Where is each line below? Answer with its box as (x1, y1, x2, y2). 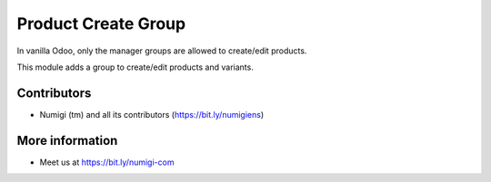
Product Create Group (16, 14, 186, 34)
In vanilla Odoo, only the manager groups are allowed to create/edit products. (16, 45, 307, 56)
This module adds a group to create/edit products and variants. (16, 62, 254, 72)
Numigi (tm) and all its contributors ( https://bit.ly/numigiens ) (39, 109, 265, 120)
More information (16, 132, 118, 148)
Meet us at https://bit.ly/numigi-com (39, 157, 175, 168)
